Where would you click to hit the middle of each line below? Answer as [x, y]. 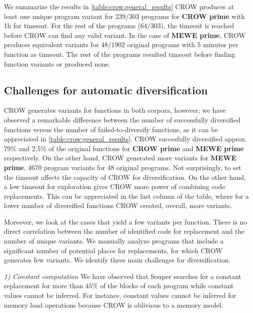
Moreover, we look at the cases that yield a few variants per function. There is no [126, 221]
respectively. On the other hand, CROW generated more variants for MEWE [120, 158]
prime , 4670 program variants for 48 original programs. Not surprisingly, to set [123, 167]
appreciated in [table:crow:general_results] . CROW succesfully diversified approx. [126, 139]
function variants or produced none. [57, 63]
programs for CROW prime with [193, 16]
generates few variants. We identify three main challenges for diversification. [117, 260]
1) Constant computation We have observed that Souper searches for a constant [123, 276]
